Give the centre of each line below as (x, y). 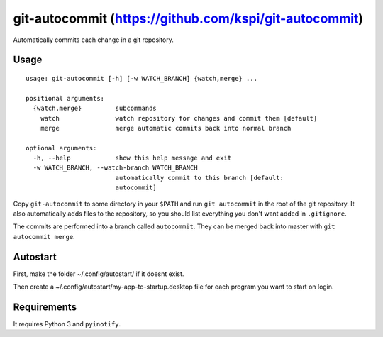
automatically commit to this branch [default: (199, 178)
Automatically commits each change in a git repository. (93, 40)
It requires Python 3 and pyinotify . (67, 324)
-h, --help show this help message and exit (132, 158)
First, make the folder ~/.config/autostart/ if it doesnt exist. (99, 274)
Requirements (45, 307)
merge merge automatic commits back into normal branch (166, 128)
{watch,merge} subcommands (95, 109)
